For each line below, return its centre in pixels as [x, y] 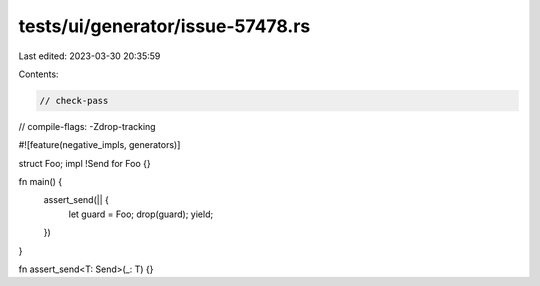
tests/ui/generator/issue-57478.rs [164, 26]
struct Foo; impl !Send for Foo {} [84, 163]
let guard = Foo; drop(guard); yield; [141, 214]
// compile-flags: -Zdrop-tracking [87, 126]
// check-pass [74, 100]
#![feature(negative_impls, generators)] [99, 145]
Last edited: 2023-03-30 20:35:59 [89, 56]
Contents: [38, 74]
